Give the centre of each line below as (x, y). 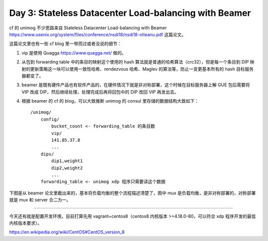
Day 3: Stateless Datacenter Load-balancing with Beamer (130, 13)
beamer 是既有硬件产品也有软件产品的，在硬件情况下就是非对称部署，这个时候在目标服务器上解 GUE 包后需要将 (136, 85)
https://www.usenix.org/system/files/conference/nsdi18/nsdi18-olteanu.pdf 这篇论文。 (98, 34)
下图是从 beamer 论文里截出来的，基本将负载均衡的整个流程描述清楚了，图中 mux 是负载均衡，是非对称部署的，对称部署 (133, 193)
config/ (50, 119)
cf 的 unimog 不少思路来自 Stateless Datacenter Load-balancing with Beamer (88, 28)
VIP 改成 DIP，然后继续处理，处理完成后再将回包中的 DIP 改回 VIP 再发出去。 (100, 92)
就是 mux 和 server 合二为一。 (40, 200)
